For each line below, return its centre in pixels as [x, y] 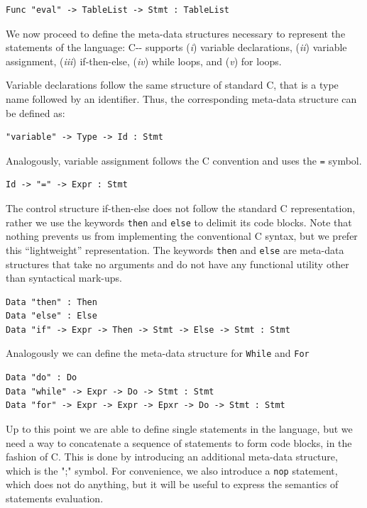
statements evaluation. [55, 498]
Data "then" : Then [51, 302]
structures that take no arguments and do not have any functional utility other [177, 264]
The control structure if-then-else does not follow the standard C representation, [181, 208]
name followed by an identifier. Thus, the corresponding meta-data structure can [181, 98]
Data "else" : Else [51, 316]
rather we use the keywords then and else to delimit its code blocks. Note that [179, 222]
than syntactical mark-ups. [64, 278]
